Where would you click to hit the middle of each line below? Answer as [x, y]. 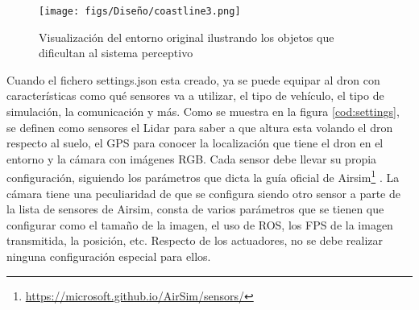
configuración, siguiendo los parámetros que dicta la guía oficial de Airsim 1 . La [203, 176]
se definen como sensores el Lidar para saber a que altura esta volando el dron [200, 127]
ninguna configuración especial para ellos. [109, 256]
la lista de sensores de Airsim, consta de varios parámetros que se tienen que [195, 209]
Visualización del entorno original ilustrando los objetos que [187, 37]
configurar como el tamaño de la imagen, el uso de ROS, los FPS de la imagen [200, 224]
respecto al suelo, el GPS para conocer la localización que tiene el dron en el [195, 143]
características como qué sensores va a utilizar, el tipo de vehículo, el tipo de [195, 95]
